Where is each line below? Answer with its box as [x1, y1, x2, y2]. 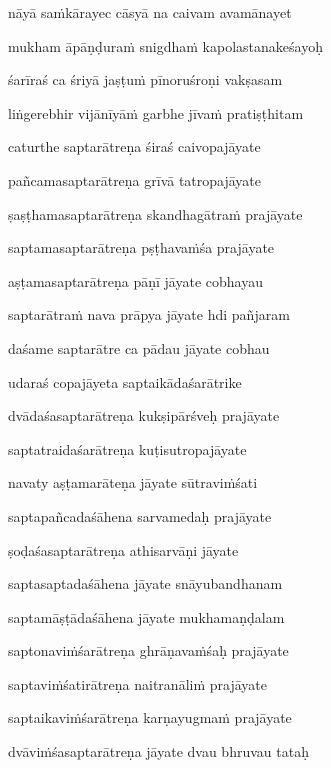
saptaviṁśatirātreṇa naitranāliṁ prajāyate [8, 673, 267, 694]
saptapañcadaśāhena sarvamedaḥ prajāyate [8, 505, 272, 526]
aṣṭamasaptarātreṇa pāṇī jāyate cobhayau [8, 270, 263, 291]
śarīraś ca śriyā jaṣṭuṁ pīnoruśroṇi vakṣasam [8, 69, 283, 90]
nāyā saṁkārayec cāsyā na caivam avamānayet [8, 2, 292, 22]
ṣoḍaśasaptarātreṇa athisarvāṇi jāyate [8, 539, 239, 560]
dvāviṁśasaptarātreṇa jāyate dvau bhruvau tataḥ [8, 741, 309, 762]
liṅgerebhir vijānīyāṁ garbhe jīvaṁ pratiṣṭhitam [8, 102, 304, 123]
